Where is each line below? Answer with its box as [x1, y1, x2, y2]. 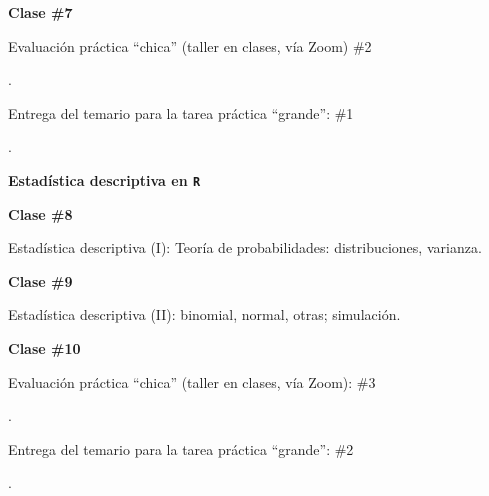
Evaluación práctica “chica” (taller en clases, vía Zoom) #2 [8, 35, 372, 56]
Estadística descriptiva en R [8, 169, 201, 190]
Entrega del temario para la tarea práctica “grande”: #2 [8, 438, 354, 459]
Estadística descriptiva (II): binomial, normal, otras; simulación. [8, 304, 401, 325]
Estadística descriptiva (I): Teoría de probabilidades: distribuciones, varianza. [8, 237, 482, 258]
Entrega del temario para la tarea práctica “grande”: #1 [8, 102, 354, 123]
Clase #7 [8, 2, 73, 22]
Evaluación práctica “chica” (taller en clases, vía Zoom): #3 [8, 371, 376, 392]
